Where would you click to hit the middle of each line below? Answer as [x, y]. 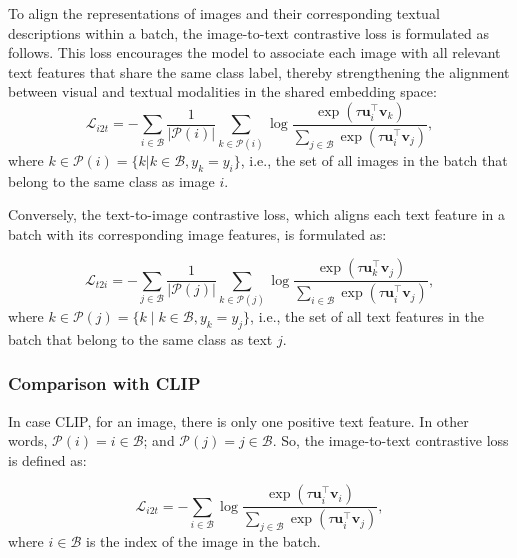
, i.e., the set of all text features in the [367, 316]
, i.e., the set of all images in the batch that [374, 159]
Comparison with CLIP [104, 383]
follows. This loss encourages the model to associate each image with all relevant [254, 52]
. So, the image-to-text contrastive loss [390, 440]
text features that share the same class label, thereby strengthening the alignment [259, 71]
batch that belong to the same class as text [140, 338]
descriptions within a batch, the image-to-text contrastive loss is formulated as [248, 32]
